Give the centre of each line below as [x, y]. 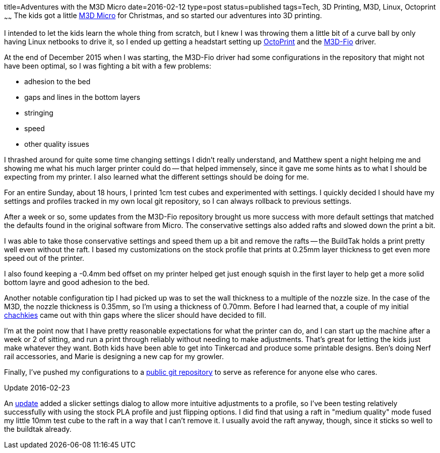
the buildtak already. [38, 429]
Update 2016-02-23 [37, 387]
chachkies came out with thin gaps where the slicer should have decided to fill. [135, 315]
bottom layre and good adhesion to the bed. [77, 282]
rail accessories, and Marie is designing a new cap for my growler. [114, 356]
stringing [39, 112]
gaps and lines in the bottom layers [82, 97]
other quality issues [57, 144]
